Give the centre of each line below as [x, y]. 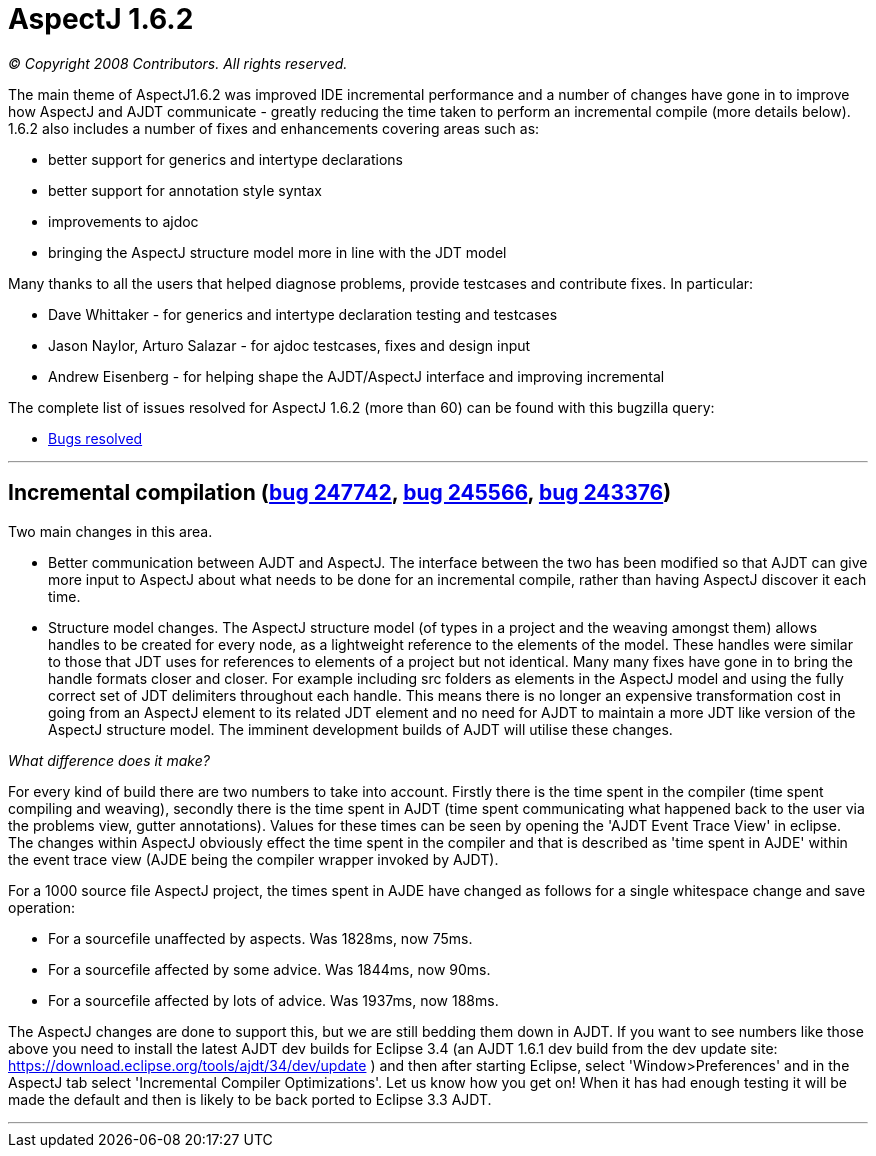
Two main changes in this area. [110, 531]
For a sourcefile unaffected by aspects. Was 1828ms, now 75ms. [260, 938]
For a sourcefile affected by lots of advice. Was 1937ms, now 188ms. [273, 1000]
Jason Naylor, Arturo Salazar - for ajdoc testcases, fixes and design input [289, 345]
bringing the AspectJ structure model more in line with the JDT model [277, 252]
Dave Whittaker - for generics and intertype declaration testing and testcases [303, 314]
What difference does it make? [109, 760]
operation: [41, 907]
